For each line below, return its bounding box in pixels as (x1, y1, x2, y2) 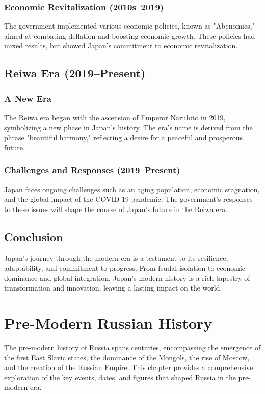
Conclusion (4, 228, 63, 244)
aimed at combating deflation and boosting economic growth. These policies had (4, 30, 255, 41)
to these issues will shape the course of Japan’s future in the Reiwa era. (4, 203, 228, 214)
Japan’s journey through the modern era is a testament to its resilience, (4, 252, 228, 263)
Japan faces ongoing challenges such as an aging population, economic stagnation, (4, 183, 260, 194)
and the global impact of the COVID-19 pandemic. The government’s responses (4, 194, 253, 204)
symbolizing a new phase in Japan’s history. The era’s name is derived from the (4, 122, 253, 133)
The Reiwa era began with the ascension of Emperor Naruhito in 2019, (4, 112, 226, 122)
